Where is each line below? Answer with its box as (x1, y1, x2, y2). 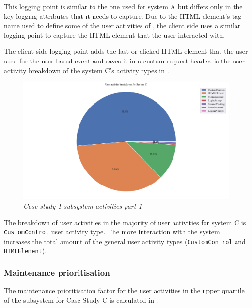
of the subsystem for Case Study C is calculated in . (4, 294, 158, 305)
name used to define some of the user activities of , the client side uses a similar (4, 20, 241, 31)
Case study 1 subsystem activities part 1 (23, 200, 142, 211)
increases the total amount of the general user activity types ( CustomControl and (4, 236, 246, 246)
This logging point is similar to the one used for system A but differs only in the (4, 1, 243, 11)
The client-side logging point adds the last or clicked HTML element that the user (4, 46, 248, 56)
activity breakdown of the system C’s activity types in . (4, 65, 169, 75)
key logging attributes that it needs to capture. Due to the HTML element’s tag (4, 11, 242, 21)
